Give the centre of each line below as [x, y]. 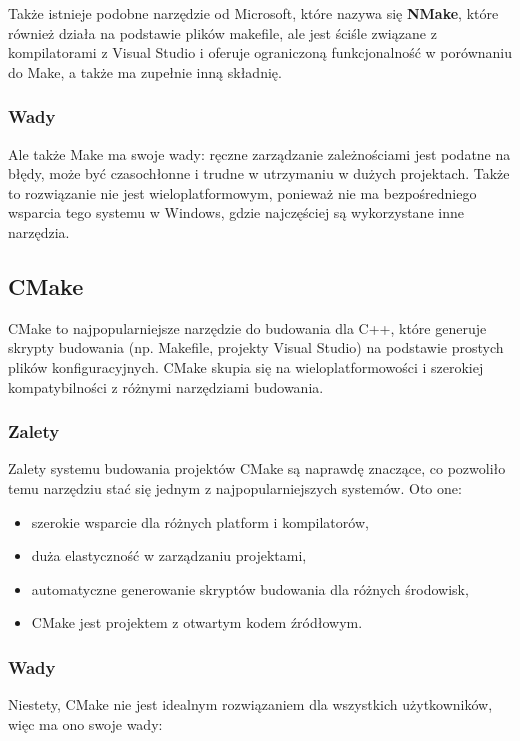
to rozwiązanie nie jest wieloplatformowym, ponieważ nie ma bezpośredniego [242, 192]
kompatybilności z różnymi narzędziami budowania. [166, 386]
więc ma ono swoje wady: [85, 723]
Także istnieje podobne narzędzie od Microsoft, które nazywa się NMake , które [253, 13]
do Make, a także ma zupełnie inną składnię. [145, 71]
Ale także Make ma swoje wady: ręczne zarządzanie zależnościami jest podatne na [259, 153]
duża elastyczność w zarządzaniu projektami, [169, 555]
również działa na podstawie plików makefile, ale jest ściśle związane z [222, 32]
